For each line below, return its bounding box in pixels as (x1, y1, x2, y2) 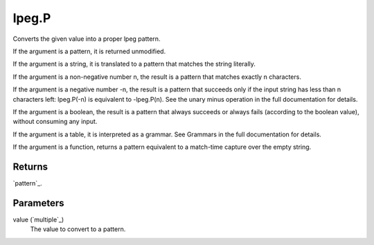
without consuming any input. (12, 118, 98, 126)
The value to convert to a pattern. (30, 225, 126, 233)
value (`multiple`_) (12, 215, 64, 224)
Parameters (12, 197, 64, 209)
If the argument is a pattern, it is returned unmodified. (12, 47, 166, 55)
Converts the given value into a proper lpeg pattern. (12, 35, 161, 43)
